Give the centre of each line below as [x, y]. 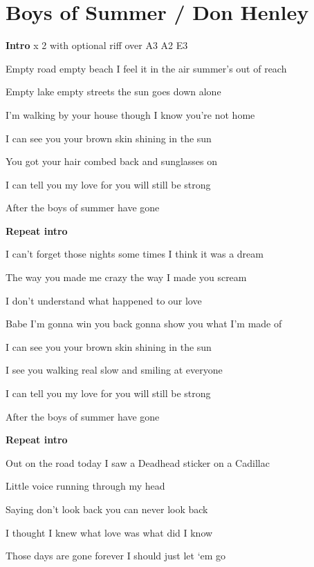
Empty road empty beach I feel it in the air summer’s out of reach [146, 68]
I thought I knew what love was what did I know [109, 532]
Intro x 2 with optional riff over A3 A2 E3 [97, 45]
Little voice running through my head [85, 486]
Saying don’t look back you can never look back [107, 509]
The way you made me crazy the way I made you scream [126, 277]
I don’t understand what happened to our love [104, 300]
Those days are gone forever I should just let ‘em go [116, 556]
